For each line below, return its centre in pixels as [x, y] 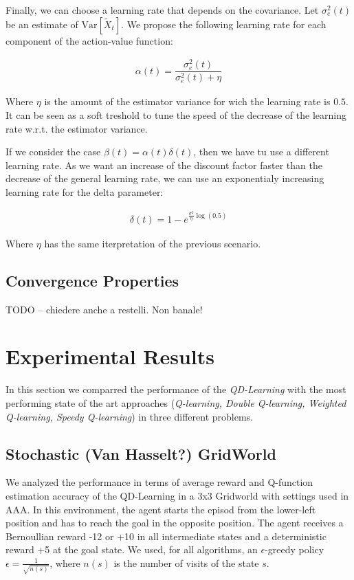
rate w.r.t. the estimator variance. [77, 128]
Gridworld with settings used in [282, 495]
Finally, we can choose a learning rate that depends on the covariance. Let [162, 10]
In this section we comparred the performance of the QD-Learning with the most [176, 389]
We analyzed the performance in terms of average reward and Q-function [159, 482]
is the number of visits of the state [186, 562]
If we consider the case [53, 152]
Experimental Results [110, 356]
